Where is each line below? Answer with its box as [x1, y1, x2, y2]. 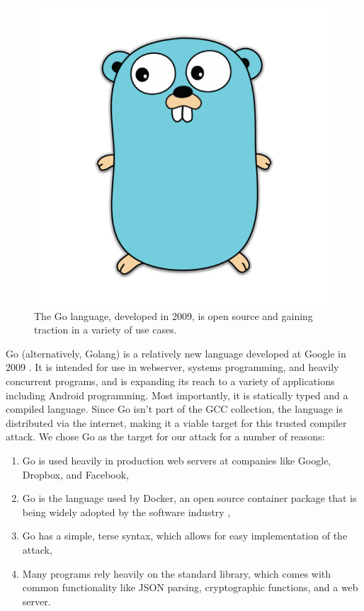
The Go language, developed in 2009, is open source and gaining [34, 308, 313, 323]
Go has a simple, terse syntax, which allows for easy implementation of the [22, 528, 348, 543]
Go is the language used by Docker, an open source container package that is [22, 491, 357, 506]
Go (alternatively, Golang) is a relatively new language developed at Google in [6, 346, 346, 360]
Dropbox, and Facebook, [22, 467, 129, 481]
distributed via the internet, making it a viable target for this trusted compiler [6, 415, 347, 430]
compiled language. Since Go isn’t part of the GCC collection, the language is [6, 401, 343, 416]
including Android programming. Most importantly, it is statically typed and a [6, 387, 348, 402]
